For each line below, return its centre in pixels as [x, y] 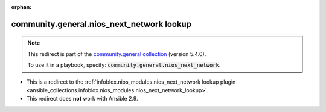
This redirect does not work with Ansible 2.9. [82, 99]
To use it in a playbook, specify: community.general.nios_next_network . [124, 65]
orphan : [21, 7]
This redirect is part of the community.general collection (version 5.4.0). [117, 54]
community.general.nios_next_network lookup [101, 24]
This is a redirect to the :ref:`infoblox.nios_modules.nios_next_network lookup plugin [131, 82]
